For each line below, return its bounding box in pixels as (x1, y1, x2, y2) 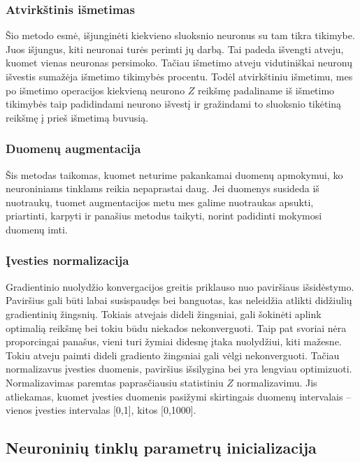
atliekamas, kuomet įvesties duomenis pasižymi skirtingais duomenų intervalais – (6, 389, 352, 403)
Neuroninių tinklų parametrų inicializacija (6, 437, 317, 459)
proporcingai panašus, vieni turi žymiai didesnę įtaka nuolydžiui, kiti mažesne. (6, 334, 342, 349)
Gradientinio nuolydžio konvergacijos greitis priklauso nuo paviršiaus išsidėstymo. (6, 279, 354, 294)
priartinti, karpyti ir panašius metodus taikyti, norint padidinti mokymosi (6, 208, 322, 223)
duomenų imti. (6, 222, 68, 236)
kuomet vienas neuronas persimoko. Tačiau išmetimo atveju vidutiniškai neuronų (6, 55, 352, 70)
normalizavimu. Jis (236, 375, 317, 389)
